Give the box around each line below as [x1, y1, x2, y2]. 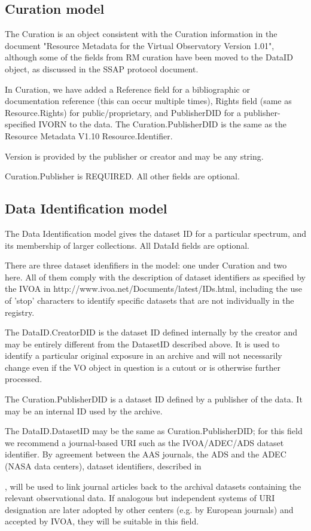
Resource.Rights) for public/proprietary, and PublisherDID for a [5, 106, 242, 118]
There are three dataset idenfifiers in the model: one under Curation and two [5, 259, 287, 271]
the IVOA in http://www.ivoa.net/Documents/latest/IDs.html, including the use [5, 282, 302, 295]
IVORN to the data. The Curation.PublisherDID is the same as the [38, 118, 287, 130]
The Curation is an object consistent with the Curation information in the [5, 28, 278, 40]
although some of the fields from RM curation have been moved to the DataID [5, 51, 293, 63]
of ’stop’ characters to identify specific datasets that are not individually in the [5, 294, 294, 306]
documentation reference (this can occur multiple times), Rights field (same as [5, 94, 292, 107]
